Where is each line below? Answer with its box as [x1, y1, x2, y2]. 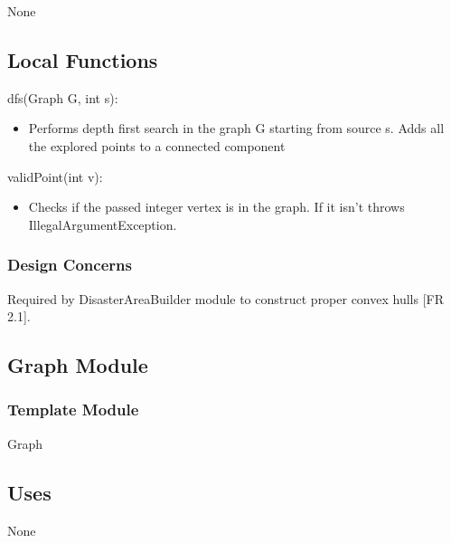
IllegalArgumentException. [28, 214, 177, 233]
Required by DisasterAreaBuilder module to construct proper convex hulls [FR [7, 289, 445, 308]
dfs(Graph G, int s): [7, 88, 118, 107]
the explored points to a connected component [28, 136, 286, 155]
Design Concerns [7, 253, 132, 276]
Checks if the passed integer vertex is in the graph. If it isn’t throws [28, 197, 405, 216]
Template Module [7, 398, 139, 421]
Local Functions [7, 45, 158, 73]
